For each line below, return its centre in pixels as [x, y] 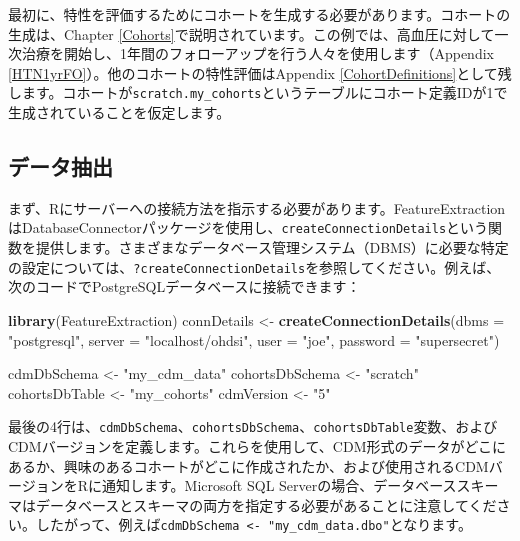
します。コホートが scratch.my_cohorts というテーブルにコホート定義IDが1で [258, 92]
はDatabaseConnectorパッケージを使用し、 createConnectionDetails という [248, 227]
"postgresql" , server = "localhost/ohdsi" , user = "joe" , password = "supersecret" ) [254, 339]
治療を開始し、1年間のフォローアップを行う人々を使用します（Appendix [257, 53]
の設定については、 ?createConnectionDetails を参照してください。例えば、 [254, 266]
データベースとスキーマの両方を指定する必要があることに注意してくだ [266, 504]
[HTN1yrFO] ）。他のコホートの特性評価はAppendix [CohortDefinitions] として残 [260, 72]
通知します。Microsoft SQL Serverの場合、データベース [279, 485]
